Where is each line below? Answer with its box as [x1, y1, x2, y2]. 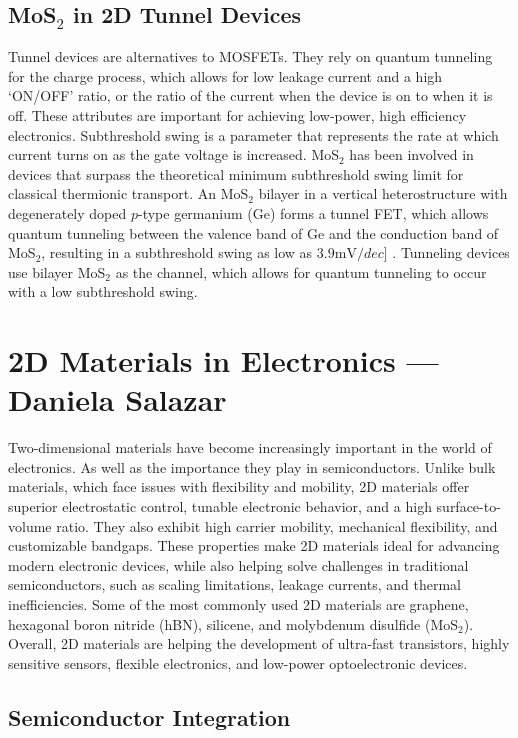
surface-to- [436, 496, 501, 517]
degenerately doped [8, 202, 127, 223]
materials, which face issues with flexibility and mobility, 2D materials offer [8, 476, 470, 497]
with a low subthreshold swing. [8, 281, 198, 302]
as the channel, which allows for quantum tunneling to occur [115, 261, 487, 282]
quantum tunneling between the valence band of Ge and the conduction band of [8, 222, 499, 243]
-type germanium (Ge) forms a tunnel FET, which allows [137, 202, 489, 223]
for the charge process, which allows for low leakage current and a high [8, 65, 443, 86]
